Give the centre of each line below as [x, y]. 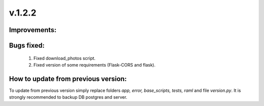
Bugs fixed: [27, 45]
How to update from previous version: [68, 79]
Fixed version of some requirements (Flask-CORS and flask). [95, 65]
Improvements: [33, 30]
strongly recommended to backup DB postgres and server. [68, 97]
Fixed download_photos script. [65, 58]
